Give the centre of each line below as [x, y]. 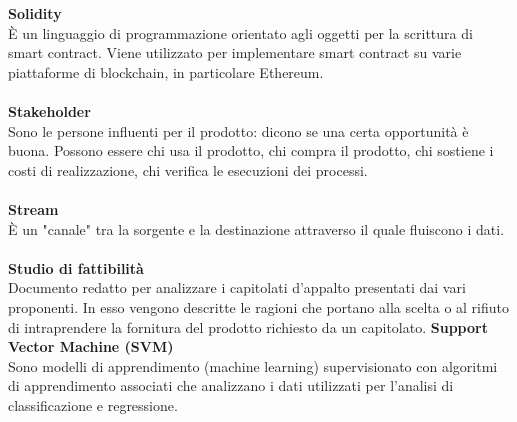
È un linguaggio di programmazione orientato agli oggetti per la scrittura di [240, 32]
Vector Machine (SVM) [91, 346]
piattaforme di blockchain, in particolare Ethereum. [166, 71]
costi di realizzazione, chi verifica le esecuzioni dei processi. [188, 169]
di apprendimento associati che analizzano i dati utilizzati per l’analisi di [231, 385]
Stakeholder [49, 110]
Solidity [35, 13]
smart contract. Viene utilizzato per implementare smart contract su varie [235, 52]
